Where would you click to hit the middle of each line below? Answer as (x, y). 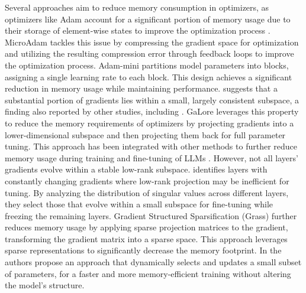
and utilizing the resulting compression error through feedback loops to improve (149, 53)
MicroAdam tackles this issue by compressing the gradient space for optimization (152, 42)
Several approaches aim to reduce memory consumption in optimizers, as (137, 7)
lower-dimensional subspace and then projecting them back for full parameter (145, 134)
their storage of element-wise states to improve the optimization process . (138, 30)
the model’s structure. (45, 285)
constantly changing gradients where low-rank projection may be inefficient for (147, 180)
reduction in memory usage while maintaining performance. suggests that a (141, 88)
